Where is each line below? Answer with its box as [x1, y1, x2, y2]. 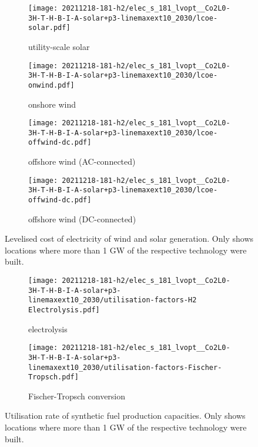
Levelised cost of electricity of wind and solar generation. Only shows [5, 232, 254, 245]
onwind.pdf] [28, 81, 75, 89]
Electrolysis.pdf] [28, 306, 100, 314]
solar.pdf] [28, 24, 71, 32]
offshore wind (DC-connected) [28, 212, 136, 225]
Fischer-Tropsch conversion [28, 389, 126, 402]
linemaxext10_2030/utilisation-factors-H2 [28, 296, 197, 305]
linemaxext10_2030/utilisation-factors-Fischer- [28, 363, 222, 372]
